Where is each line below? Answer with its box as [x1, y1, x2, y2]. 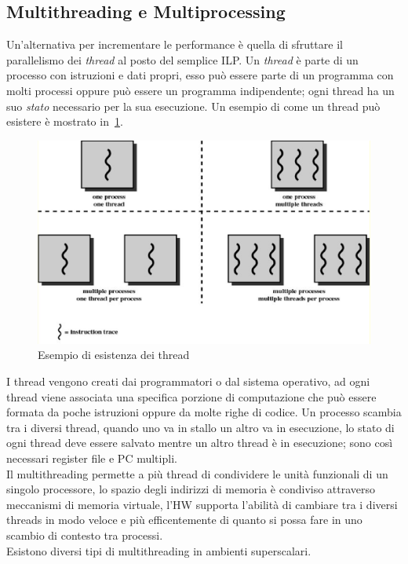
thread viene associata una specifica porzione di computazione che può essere [6, 388, 377, 405]
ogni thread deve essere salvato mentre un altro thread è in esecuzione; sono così [6, 434, 393, 451]
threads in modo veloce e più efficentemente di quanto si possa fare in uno [6, 511, 362, 528]
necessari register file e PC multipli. [6, 449, 177, 466]
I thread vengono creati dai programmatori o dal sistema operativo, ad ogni [6, 372, 370, 389]
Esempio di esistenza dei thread [38, 346, 190, 363]
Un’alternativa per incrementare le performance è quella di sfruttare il [6, 36, 343, 53]
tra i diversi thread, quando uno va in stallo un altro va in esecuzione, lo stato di [6, 419, 395, 435]
